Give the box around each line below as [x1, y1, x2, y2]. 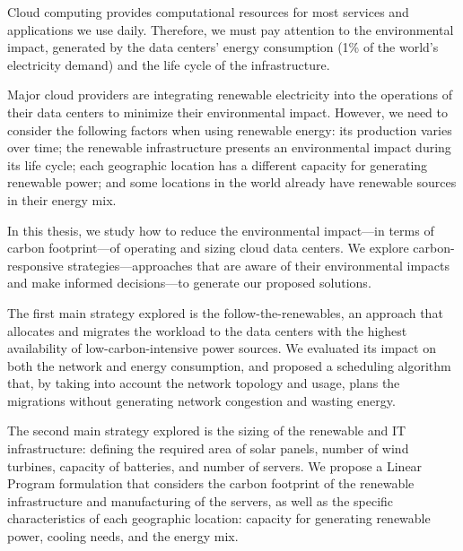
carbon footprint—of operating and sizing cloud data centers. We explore [7, 238, 409, 257]
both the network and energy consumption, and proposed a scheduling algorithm [7, 356, 451, 375]
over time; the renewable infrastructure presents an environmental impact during [7, 138, 451, 157]
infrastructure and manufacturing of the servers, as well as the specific [7, 491, 394, 510]
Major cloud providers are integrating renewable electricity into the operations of [7, 85, 452, 104]
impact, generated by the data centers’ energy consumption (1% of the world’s [7, 38, 439, 56]
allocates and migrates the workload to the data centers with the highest [7, 321, 407, 340]
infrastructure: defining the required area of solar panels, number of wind [7, 439, 409, 458]
